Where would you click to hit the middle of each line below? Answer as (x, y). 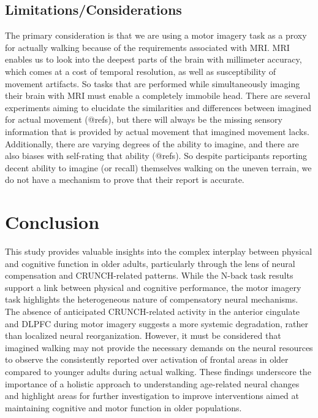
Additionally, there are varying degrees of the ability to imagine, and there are (152, 143)
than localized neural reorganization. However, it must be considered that (143, 335)
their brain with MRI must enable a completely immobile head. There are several (158, 95)
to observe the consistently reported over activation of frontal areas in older (147, 359)
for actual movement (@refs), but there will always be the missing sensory (144, 119)
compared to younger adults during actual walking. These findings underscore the (158, 371)
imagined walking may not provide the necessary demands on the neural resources (159, 347)
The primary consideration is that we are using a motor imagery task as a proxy (156, 35)
